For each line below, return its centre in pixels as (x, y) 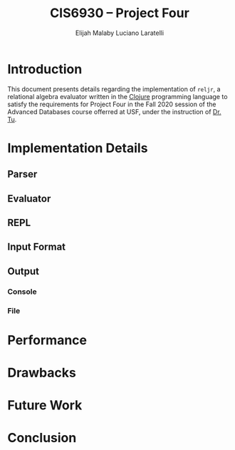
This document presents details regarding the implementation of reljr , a (114, 89)
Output (23, 271)
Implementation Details (78, 148)
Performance (47, 340)
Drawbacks (42, 373)
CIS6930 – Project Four (120, 13)
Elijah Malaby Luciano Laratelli (120, 33)
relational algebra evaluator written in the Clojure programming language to (117, 96)
